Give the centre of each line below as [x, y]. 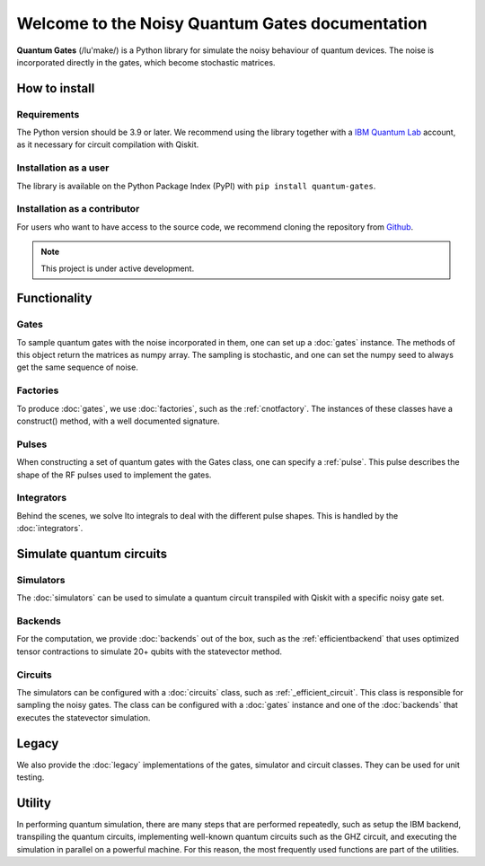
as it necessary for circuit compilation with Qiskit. [108, 144]
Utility [34, 803]
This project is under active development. [118, 268]
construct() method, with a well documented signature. [118, 421]
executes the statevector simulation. [84, 717]
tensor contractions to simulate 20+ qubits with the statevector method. [150, 652]
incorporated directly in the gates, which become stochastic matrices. [146, 62]
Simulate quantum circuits [92, 553]
